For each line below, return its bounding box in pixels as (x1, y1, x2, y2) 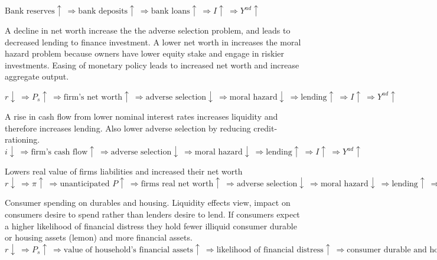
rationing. (5, 133, 40, 146)
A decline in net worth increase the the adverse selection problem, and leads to (5, 24, 291, 36)
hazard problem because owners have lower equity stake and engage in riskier (5, 47, 285, 60)
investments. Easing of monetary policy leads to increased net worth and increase (5, 58, 299, 71)
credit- (253, 121, 278, 134)
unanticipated (60, 179, 110, 188)
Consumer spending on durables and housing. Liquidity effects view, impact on (5, 196, 291, 209)
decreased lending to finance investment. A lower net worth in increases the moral (5, 35, 301, 48)
